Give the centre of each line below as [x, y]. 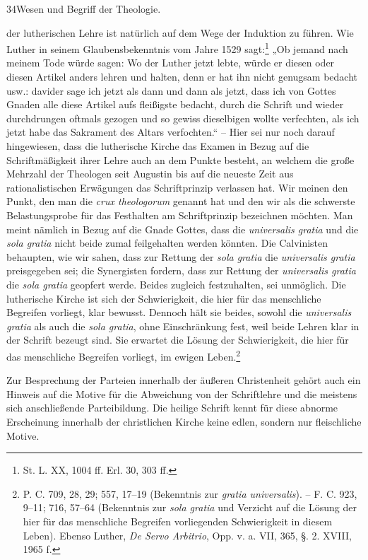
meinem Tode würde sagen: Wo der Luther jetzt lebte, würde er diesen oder [171, 63]
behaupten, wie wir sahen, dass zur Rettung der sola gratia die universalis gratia [181, 256]
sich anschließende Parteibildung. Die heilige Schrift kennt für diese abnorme [172, 408]
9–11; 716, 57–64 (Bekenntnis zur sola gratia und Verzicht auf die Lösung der [190, 507]
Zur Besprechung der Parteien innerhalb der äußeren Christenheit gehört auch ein [184, 380]
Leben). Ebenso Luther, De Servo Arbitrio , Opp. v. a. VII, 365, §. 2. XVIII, [187, 535]
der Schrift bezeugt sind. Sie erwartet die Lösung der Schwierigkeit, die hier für [178, 340]
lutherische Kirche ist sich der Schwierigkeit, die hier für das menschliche [164, 298]
